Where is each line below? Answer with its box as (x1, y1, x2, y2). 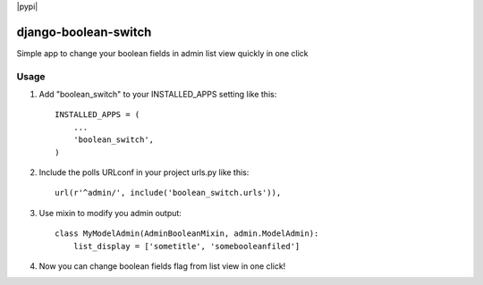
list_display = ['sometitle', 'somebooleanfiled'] (72, 241, 301, 251)
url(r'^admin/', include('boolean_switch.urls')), (55, 188, 282, 198)
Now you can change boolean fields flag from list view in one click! (38, 260, 286, 272)
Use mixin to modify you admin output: (38, 207, 182, 218)
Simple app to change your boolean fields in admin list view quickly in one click (16, 47, 309, 58)
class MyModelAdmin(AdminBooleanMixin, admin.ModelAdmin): (55, 229, 319, 239)
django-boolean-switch (16, 24, 152, 39)
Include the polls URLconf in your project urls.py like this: (38, 167, 250, 178)
